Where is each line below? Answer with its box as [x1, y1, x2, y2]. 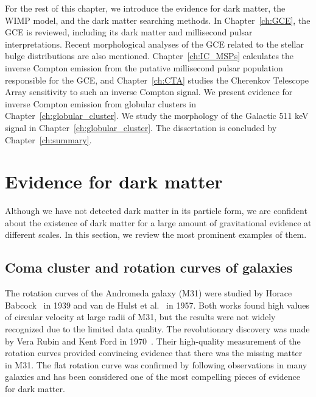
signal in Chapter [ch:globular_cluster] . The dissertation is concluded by [5, 121, 277, 134]
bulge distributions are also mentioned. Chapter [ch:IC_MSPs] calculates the [5, 49, 294, 62]
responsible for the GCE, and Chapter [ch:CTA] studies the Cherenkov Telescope [5, 73, 309, 86]
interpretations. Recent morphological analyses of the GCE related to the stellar [5, 37, 304, 50]
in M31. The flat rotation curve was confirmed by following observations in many [5, 358, 307, 371]
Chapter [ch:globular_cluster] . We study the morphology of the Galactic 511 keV [5, 109, 309, 122]
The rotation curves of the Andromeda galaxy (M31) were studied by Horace [5, 287, 292, 299]
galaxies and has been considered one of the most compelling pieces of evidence [5, 370, 300, 383]
